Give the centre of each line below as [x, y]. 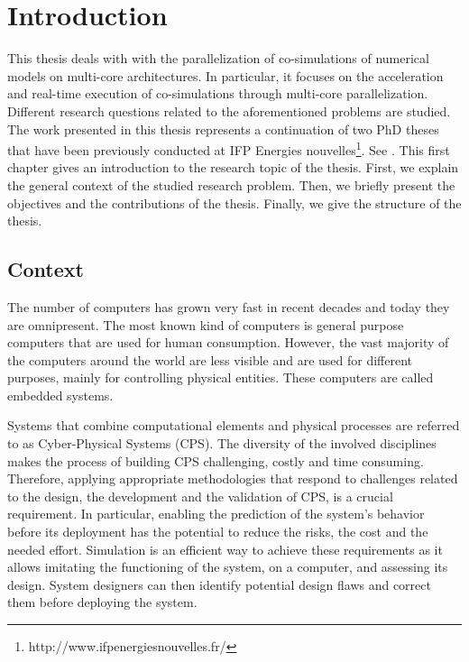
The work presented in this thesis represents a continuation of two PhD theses [223, 129]
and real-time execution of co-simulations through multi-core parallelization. [218, 93]
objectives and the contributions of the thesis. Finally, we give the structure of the [234, 202]
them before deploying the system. [102, 602]
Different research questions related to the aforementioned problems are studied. [229, 110]
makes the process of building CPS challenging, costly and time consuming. [216, 460]
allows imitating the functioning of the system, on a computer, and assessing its [228, 567]
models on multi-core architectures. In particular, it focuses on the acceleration [225, 75]
